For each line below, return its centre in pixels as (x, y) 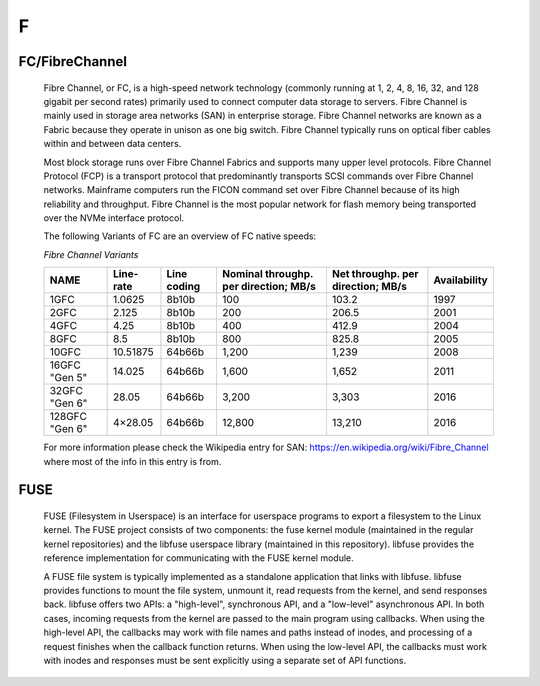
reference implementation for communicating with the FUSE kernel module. (198, 558)
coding (183, 287)
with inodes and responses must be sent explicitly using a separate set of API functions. (225, 660)
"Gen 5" (68, 378)
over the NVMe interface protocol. (114, 218)
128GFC (68, 417)
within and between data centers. (112, 144)
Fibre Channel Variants (91, 254)
